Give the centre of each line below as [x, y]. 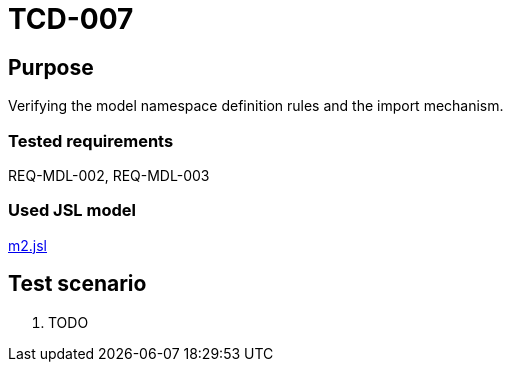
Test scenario [77, 284]
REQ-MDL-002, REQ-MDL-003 [109, 175]
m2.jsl [28, 245]
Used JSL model [72, 210]
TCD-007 [71, 19]
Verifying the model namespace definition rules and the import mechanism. [256, 106]
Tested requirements [91, 140]
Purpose [51, 67]
